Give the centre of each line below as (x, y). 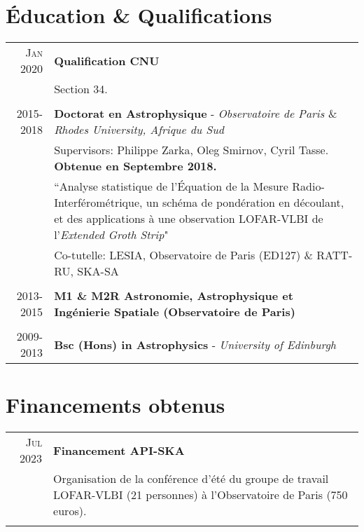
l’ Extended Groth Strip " (111, 235)
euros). (70, 511)
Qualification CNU (107, 60)
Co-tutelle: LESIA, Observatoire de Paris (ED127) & (183, 255)
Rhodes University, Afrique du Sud (139, 130)
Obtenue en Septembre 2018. (135, 166)
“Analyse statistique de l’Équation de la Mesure (171, 186)
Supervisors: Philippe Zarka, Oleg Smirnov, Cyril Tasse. (191, 150)
